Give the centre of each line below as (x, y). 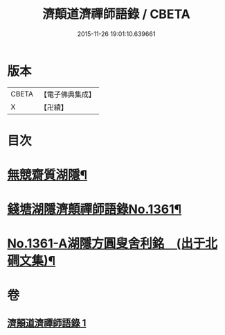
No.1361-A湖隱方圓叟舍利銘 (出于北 (112, 244)
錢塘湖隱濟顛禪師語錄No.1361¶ (94, 209)
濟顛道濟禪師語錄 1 (47, 323)
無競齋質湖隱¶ (47, 175)
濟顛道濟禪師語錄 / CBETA (116, 14)
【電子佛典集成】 (67, 94)
